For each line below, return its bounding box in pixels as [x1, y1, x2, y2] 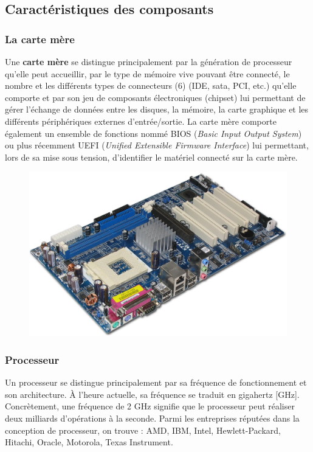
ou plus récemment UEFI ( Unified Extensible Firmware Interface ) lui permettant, [5, 139, 309, 151]
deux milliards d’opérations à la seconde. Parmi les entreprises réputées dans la [5, 411, 300, 424]
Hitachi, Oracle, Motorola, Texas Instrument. [5, 436, 173, 448]
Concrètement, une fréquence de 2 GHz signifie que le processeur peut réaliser [5, 400, 295, 412]
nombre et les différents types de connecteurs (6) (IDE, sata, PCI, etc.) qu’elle [5, 79, 297, 92]
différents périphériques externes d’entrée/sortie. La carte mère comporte [5, 114, 277, 127]
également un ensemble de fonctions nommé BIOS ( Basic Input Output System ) [5, 127, 302, 139]
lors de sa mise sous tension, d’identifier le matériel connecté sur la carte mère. [5, 150, 298, 163]
